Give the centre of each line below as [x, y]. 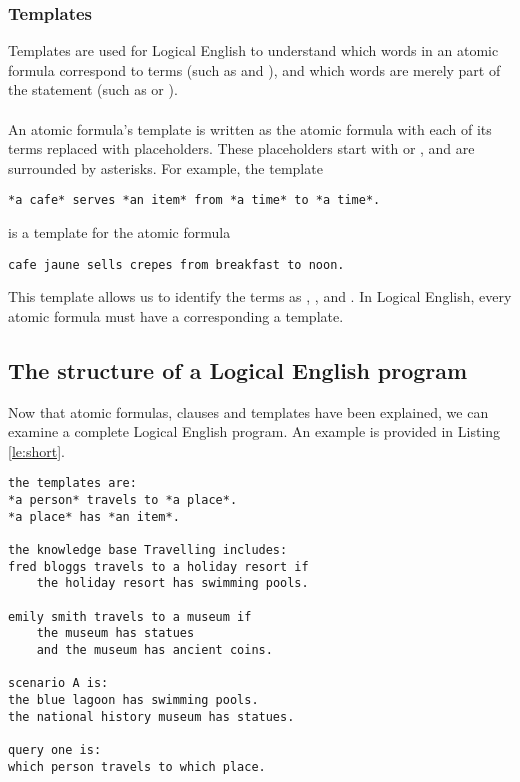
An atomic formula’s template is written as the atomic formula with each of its [250, 128]
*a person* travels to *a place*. [123, 500]
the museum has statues [115, 633]
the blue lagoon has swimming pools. [133, 699]
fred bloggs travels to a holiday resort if [158, 566]
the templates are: [72, 483]
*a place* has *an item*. [94, 516]
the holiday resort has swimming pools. [172, 583]
